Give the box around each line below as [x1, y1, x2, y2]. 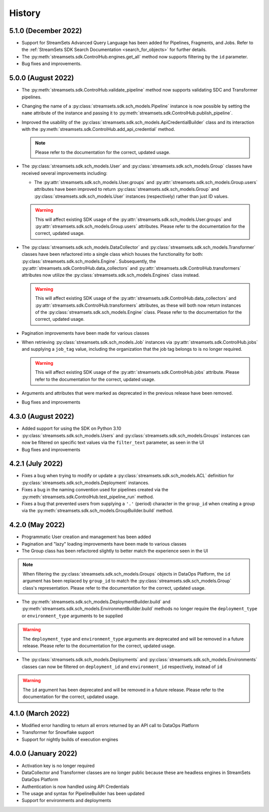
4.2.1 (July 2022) [9, 460, 63, 468]
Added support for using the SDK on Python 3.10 [21, 425, 122, 432]
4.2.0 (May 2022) [9, 521, 65, 529]
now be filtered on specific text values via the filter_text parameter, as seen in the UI [21, 440, 204, 446]
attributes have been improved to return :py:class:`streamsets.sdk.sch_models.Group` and [34, 186, 219, 192]
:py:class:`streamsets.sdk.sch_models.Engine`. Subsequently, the [21, 258, 156, 264]
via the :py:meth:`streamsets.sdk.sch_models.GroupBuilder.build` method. [21, 508, 173, 514]
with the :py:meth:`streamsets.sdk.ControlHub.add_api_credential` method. [21, 126, 175, 132]
